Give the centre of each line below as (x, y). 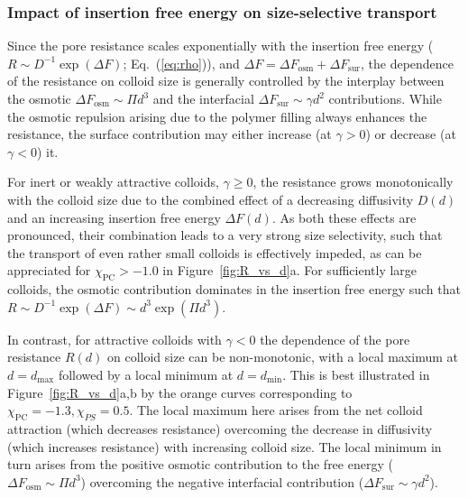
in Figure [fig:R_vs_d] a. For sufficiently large (290, 270)
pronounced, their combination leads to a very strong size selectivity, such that (225, 235)
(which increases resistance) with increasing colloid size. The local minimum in (225, 446)
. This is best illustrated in (356, 374)
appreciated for (49, 270)
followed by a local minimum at (146, 374)
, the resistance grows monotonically (353, 182)
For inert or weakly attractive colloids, (113, 182)
